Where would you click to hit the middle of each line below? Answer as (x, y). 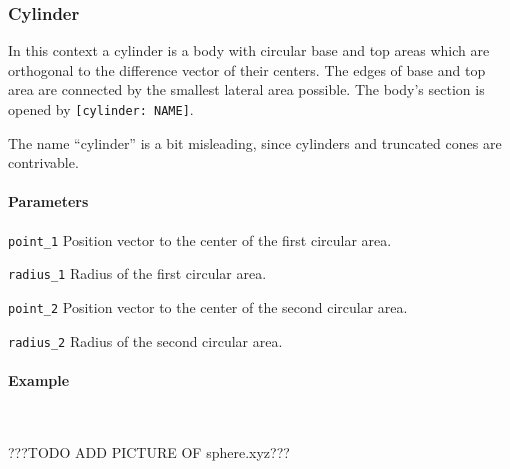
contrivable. (43, 162)
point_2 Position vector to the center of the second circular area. (208, 306)
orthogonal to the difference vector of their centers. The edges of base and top (247, 69)
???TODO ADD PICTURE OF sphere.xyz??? (149, 451)
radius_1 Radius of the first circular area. (137, 273)
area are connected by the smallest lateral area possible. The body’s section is (246, 89)
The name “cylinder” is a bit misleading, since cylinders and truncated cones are (255, 142)
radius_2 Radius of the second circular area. (145, 340)
